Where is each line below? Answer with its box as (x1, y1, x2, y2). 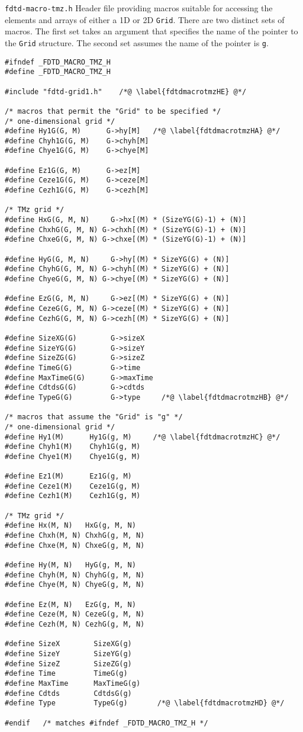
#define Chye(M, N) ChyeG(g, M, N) (5, 580, 145, 589)
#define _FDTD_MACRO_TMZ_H (5, 68, 111, 76)
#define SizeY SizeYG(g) (5, 649, 132, 658)
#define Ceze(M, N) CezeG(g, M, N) (5, 610, 145, 619)
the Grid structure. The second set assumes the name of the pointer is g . (5, 36, 269, 49)
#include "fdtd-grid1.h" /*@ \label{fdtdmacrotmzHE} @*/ (5, 87, 247, 96)
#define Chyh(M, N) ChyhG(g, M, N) (5, 570, 145, 579)
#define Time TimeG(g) (5, 669, 128, 678)
